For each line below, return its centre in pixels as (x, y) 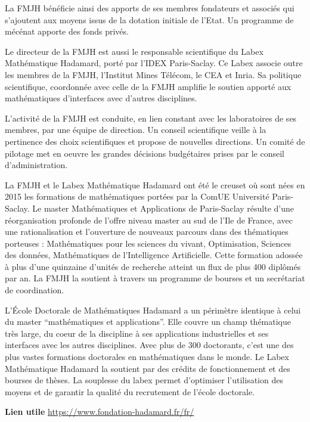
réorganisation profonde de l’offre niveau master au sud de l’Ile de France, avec (149, 220)
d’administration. (36, 165)
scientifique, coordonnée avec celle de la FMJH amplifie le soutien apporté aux (148, 86)
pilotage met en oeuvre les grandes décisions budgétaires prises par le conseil (145, 153)
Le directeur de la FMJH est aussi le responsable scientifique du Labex (134, 51)
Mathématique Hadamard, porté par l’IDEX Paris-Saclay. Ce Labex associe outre (154, 63)
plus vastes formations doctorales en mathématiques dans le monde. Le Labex (147, 357)
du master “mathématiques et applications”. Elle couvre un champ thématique (148, 322)
